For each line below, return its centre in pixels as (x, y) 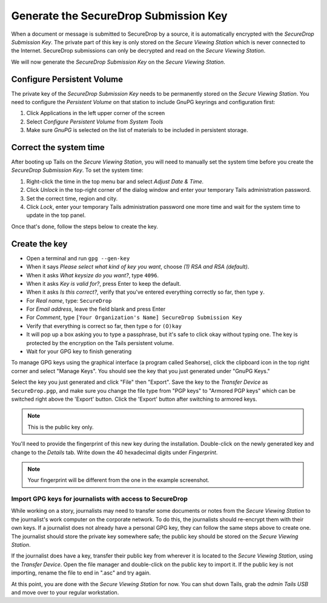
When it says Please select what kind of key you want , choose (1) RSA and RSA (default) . (138, 267)
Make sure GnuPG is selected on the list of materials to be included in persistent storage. (137, 130)
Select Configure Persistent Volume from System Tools (95, 122)
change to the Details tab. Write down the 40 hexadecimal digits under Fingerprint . (114, 452)
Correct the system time (58, 147)
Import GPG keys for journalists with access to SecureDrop (99, 499)
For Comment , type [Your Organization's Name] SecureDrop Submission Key (134, 317)
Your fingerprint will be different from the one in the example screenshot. (118, 480)
